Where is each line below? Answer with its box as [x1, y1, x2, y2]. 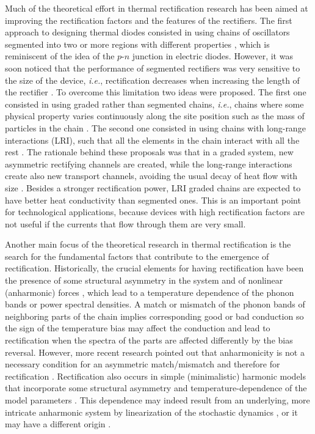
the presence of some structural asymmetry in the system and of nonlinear [5, 274, 283, 287]
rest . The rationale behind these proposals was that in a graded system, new [5, 145, 294, 158]
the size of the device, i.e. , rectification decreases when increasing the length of [5, 73, 300, 86]
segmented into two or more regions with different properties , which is [5, 37, 270, 50]
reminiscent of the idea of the [5, 50, 115, 62]
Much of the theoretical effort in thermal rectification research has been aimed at [5, 2, 308, 14]
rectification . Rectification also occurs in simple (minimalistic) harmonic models [5, 369, 306, 382]
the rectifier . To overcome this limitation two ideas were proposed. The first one [5, 86, 306, 98]
